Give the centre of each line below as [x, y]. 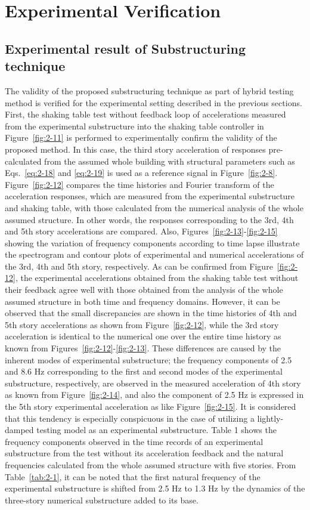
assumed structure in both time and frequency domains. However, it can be [142, 301]
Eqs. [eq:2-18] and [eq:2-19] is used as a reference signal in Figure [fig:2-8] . [141, 173]
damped [19, 430]
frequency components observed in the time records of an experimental [134, 441]
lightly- [270, 418]
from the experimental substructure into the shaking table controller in [134, 126]
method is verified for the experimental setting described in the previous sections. [154, 102]
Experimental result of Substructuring [125, 48]
